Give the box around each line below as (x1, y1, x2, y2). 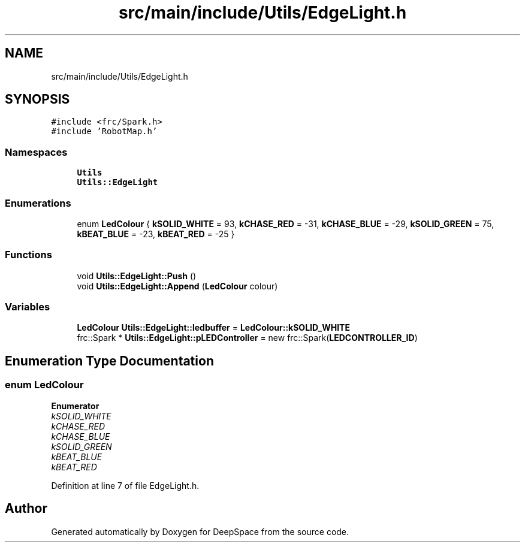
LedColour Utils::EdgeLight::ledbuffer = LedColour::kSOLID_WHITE (77, 322, 350, 333)
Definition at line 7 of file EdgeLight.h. (51, 480, 200, 491)
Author (5, 501, 47, 516)
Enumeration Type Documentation (5, 353, 214, 368)
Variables (5, 301, 50, 313)
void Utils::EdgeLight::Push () (77, 270, 197, 281)
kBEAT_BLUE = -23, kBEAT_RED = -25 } (77, 228, 235, 239)
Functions (5, 249, 52, 261)
